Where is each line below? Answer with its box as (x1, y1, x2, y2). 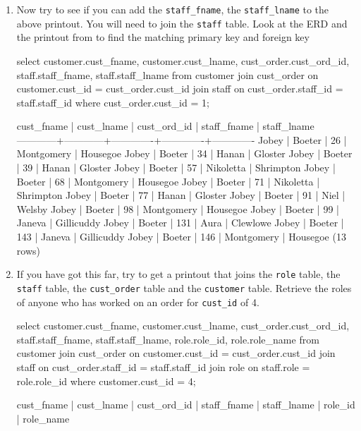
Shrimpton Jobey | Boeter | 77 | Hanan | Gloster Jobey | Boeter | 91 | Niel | (16, 188, 345, 202)
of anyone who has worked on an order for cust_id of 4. (16, 294, 259, 309)
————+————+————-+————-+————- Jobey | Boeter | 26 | (16, 132, 347, 147)
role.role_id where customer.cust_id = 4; (16, 373, 196, 388)
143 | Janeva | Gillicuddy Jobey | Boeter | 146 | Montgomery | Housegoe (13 (16, 229, 346, 244)
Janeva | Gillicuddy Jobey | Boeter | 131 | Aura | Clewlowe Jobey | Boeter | (16, 215, 344, 230)
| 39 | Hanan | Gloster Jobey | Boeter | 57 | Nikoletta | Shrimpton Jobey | (16, 160, 336, 175)
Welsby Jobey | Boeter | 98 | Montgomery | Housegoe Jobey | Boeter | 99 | (16, 201, 339, 216)
